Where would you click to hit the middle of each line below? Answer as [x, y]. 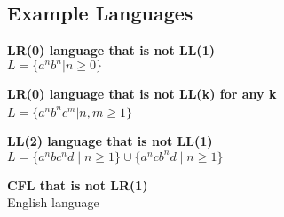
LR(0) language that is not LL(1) [111, 50]
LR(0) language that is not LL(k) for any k [142, 94]
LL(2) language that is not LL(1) [110, 141]
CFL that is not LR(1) [78, 185]
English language [53, 202]
